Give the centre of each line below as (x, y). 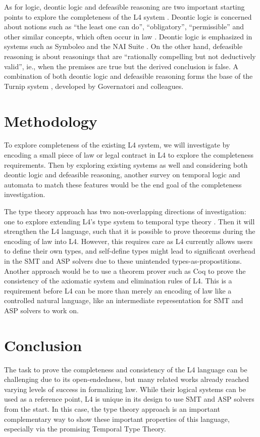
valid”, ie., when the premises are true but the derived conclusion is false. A (121, 66)
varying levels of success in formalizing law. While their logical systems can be (125, 389)
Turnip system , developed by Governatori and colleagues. (94, 86)
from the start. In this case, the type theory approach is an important (112, 409)
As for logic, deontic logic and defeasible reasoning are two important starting (124, 7)
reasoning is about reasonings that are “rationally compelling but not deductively (130, 56)
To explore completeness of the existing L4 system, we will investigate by (117, 145)
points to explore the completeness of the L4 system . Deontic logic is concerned (128, 16)
